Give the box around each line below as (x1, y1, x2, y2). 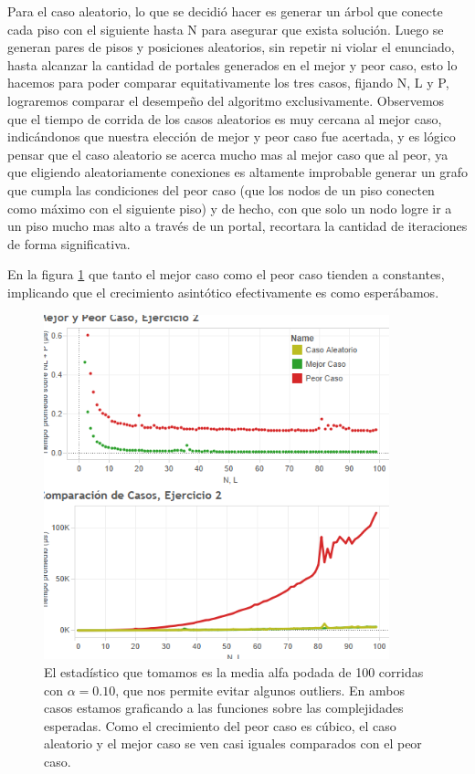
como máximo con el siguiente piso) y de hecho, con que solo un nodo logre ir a (7, 198, 452, 217)
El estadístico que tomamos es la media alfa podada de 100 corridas (44, 663, 424, 682)
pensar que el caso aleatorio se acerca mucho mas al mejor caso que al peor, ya (7, 144, 449, 163)
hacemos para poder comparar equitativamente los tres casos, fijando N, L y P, (7, 73, 449, 92)
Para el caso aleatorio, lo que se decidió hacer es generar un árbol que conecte (7, 2, 443, 20)
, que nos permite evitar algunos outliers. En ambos (115, 680, 405, 699)
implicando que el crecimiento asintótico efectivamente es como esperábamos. (7, 282, 439, 301)
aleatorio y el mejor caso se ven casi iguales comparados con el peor (44, 734, 422, 753)
